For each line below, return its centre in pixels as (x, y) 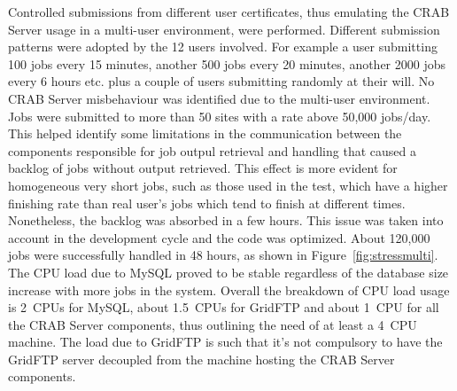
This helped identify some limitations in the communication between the (205, 133)
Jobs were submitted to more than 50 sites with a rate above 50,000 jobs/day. (220, 116)
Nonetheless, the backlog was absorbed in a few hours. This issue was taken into (226, 220)
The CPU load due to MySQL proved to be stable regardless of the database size (228, 272)
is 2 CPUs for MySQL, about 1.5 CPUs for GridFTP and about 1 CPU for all (224, 307)
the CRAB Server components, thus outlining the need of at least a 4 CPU (213, 324)
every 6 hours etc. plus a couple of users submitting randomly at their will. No (221, 81)
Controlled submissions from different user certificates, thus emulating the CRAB (229, 12)
